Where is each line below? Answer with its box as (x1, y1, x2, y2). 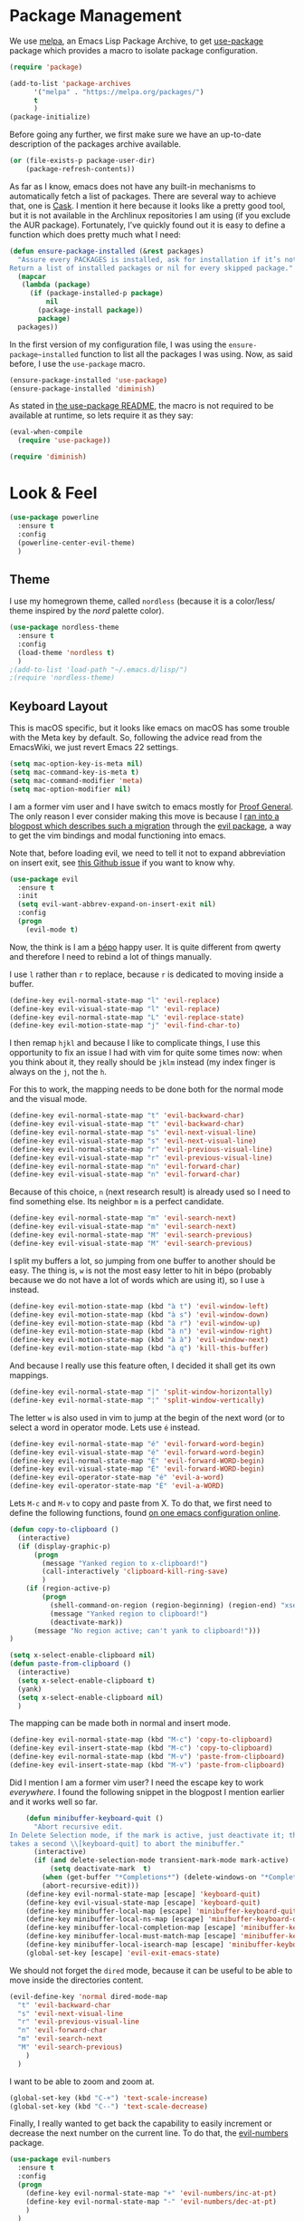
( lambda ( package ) (21, 280, 91, 290)
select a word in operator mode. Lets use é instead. (9, 1422, 201, 1433)
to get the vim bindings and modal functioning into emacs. (9, 830, 226, 841)
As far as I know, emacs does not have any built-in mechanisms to (9, 180, 256, 191)
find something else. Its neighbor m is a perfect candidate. (9, 1196, 224, 1207)
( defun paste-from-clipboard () (9, 1659, 131, 1668)
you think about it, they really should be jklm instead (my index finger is (9, 1057, 276, 1067)
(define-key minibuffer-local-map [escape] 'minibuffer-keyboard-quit (25, 1907, 298, 1916)
